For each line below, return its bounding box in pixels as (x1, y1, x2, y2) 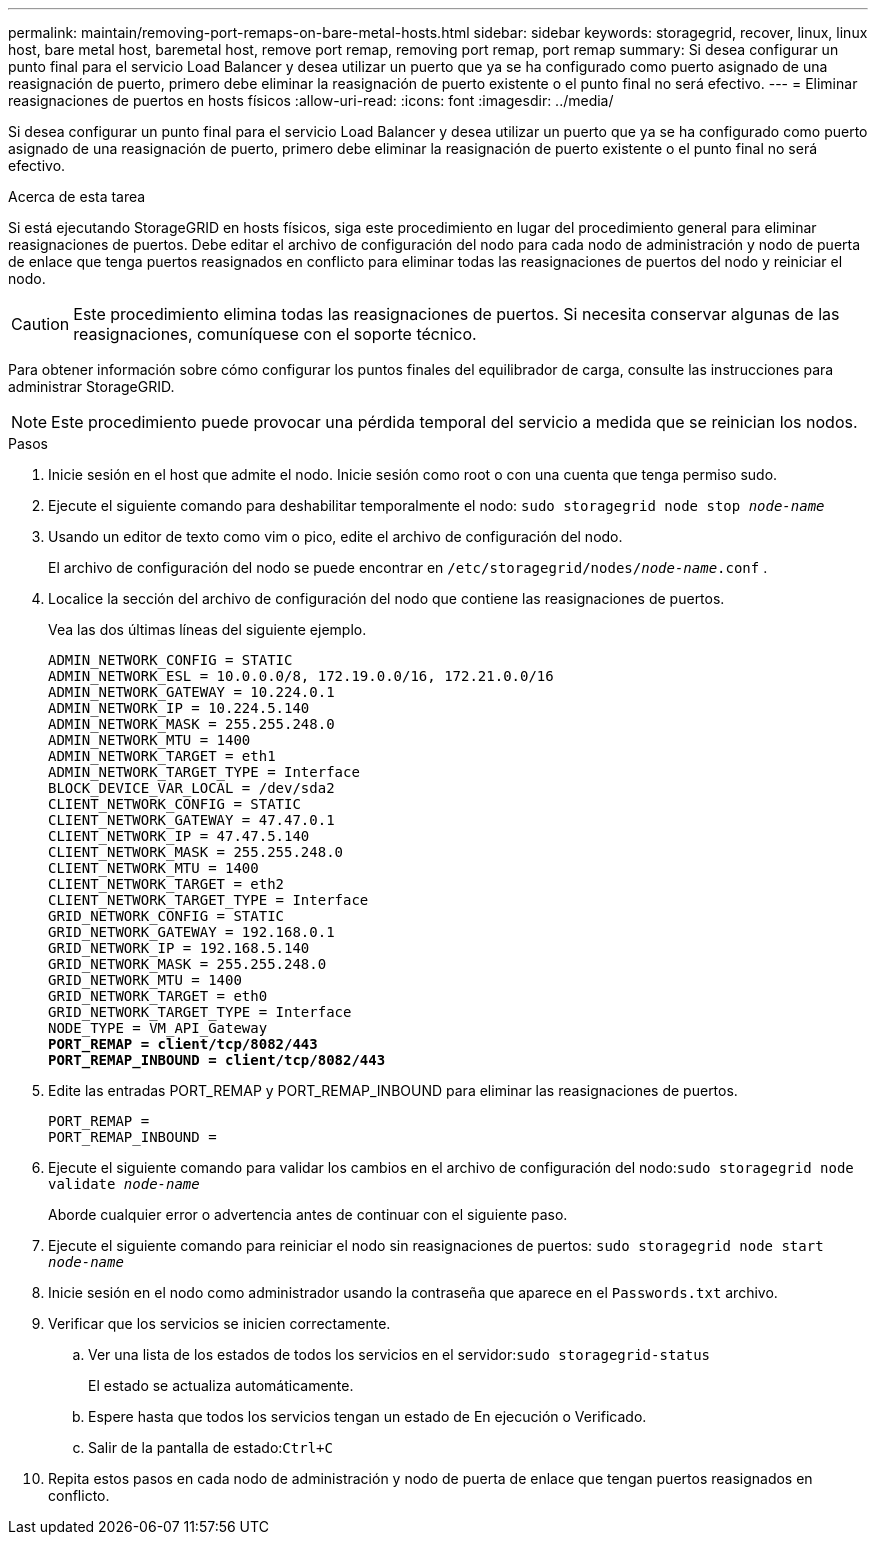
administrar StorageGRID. (8, 378, 175, 395)
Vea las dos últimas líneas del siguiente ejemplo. (48, 621, 367, 638)
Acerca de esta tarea (8, 188, 146, 205)
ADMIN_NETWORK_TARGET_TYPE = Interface (48, 764, 360, 780)
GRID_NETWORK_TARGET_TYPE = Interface (48, 1004, 352, 1020)
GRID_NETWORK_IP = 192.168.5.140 (48, 940, 310, 956)
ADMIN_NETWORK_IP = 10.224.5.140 (48, 700, 310, 716)
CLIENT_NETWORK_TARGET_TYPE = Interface (48, 892, 369, 908)
